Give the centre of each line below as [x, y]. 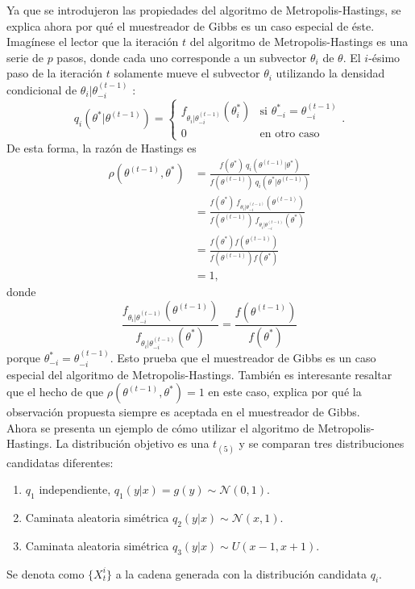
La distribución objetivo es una [133, 443]
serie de [25, 57]
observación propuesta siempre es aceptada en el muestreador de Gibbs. [183, 412]
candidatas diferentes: [60, 462]
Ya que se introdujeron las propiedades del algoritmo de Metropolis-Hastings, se [204, 10]
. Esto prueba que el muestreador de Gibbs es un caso [243, 358]
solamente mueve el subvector [187, 73]
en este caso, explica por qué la [285, 392]
